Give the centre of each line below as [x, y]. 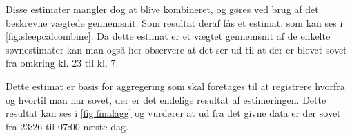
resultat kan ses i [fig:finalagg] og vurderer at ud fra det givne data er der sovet [173, 113]
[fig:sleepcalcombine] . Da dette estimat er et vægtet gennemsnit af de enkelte [168, 36]
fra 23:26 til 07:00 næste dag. [67, 126]
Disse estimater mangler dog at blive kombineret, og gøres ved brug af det [162, 9]
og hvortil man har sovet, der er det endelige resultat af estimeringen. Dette [166, 99]
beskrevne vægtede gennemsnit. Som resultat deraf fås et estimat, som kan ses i [174, 22]
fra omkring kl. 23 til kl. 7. [62, 63]
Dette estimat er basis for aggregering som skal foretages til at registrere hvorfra [175, 85]
